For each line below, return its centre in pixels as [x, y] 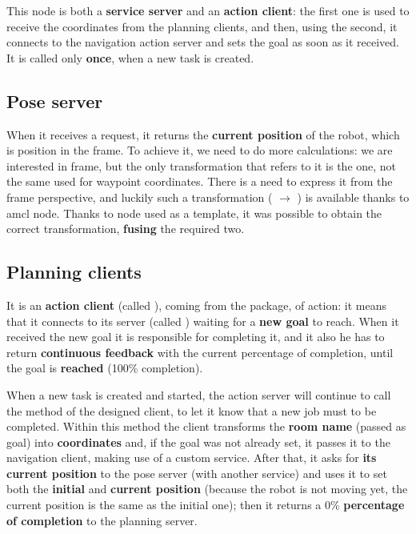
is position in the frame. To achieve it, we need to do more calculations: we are [200, 150]
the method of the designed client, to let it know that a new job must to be [192, 410]
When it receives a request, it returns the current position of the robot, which [203, 134]
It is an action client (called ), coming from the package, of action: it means [196, 305]
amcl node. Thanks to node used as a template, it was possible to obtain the [194, 213]
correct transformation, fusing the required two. [126, 229]
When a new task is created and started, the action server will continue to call [199, 394]
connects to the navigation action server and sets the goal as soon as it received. [203, 42]
